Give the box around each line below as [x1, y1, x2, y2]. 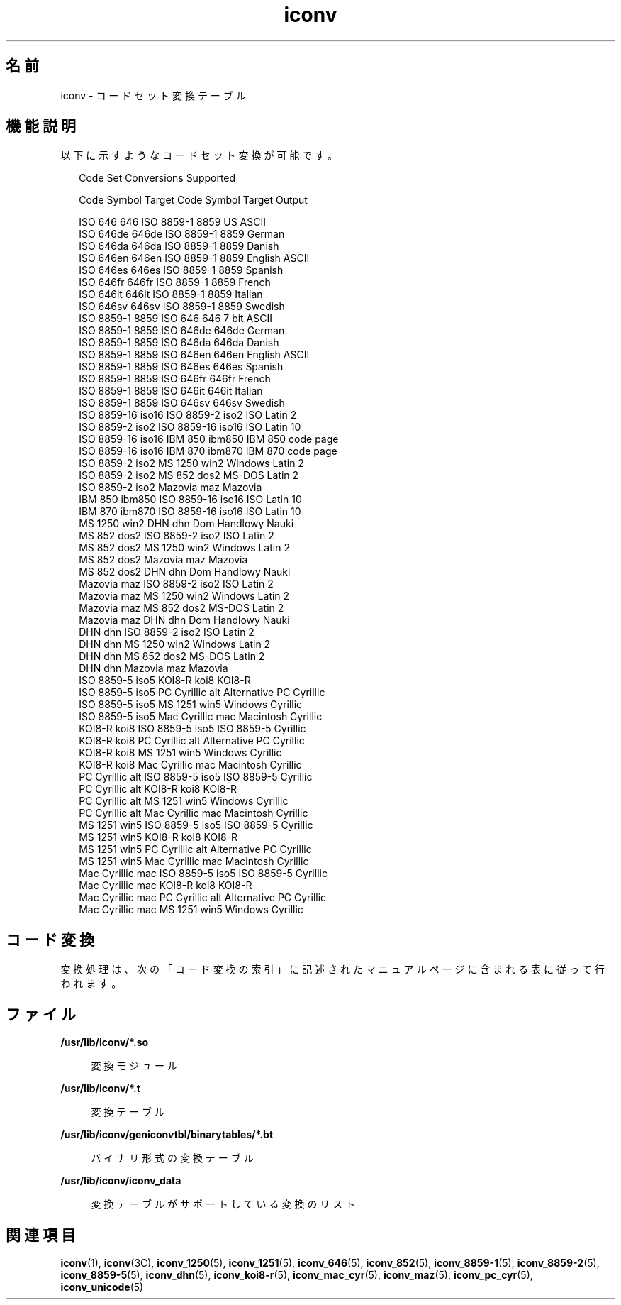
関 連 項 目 [6, 1226, 76, 1244]
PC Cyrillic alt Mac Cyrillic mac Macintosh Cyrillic [79, 807, 308, 820]
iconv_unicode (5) [60, 1280, 144, 1293]
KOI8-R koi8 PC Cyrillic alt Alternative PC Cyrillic [79, 734, 305, 747]
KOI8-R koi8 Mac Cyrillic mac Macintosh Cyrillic [79, 759, 302, 771]
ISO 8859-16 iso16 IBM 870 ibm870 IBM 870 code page [79, 445, 337, 458]
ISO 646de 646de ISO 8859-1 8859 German [79, 228, 285, 241]
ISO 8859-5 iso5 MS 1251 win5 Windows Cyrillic [79, 698, 303, 711]
